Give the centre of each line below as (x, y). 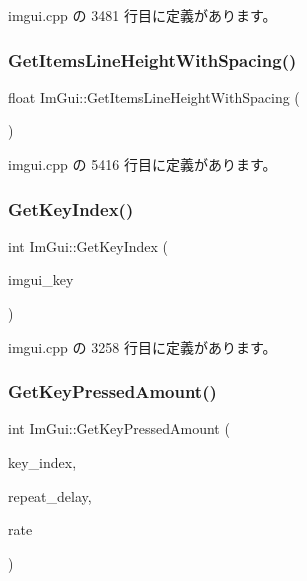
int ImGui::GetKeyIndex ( (88, 245)
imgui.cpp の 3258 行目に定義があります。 (142, 346)
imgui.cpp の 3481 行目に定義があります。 (142, 15)
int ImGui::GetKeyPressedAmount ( (119, 428)
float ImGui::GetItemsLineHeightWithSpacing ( (154, 96)
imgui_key (41, 279)
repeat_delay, (50, 495)
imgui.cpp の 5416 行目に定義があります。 (142, 164)
